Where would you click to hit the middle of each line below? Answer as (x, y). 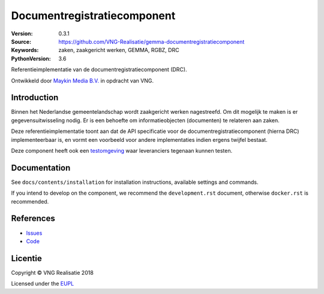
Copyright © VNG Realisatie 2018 (52, 272)
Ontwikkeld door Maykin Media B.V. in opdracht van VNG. (82, 80)
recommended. (30, 201)
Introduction (35, 98)
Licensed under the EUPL (43, 284)
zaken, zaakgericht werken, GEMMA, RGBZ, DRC (119, 50)
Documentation (41, 168)
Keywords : (25, 50)
